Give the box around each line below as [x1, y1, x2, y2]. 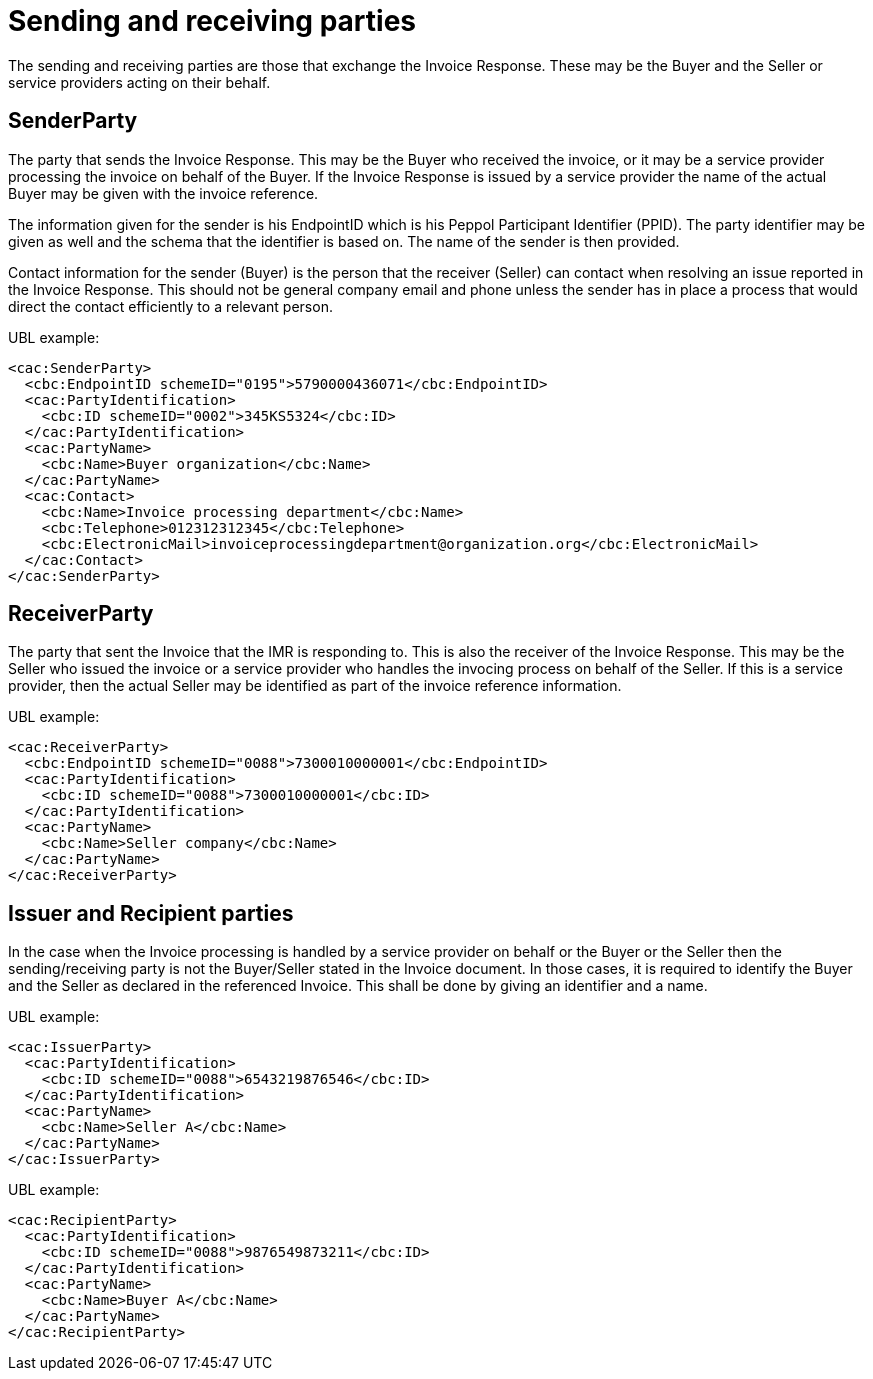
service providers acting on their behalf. [8, 73, 271, 91]
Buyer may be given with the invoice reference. [8, 184, 319, 202]
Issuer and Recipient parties [8, 900, 294, 926]
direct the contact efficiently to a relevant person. [8, 297, 333, 315]
